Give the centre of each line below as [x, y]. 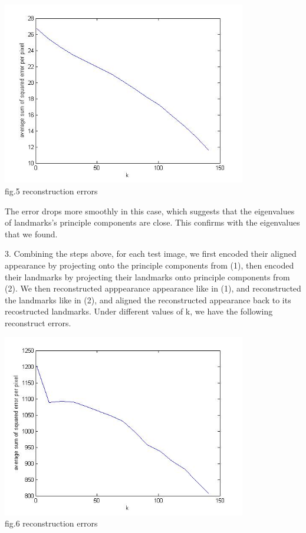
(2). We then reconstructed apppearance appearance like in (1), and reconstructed [153, 288]
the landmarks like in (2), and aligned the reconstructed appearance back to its [148, 299]
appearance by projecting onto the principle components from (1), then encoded [149, 265]
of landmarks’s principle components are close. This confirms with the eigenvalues [152, 222]
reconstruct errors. [38, 322]
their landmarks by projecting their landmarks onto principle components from [147, 277]
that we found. [31, 234]
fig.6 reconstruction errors [51, 523]
